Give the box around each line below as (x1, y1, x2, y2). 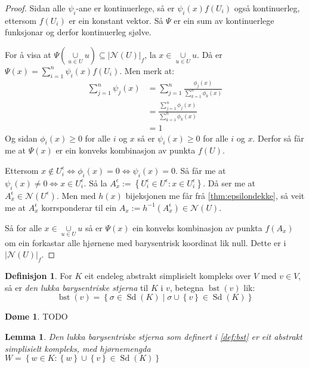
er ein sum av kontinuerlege (174, 14, 274, 26)
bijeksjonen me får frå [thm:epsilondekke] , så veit (125, 189, 305, 201)
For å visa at (5, 48, 51, 60)
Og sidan (5, 131, 38, 144)
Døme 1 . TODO (5, 310, 68, 323)
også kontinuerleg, (234, 2, 300, 14)
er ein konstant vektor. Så (69, 14, 163, 26)
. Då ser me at (203, 176, 256, 189)
